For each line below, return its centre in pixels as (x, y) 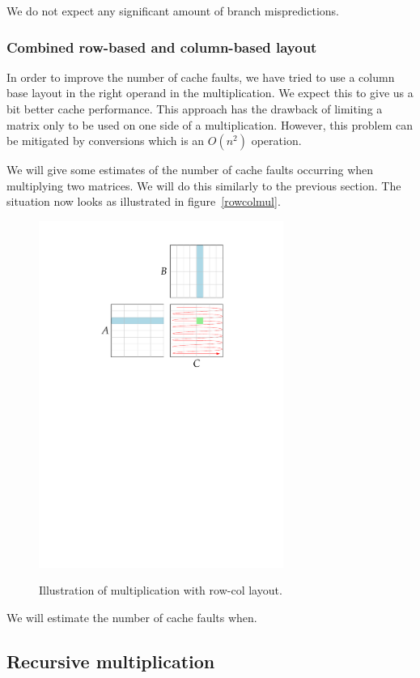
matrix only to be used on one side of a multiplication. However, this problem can (210, 124)
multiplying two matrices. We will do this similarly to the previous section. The (204, 185)
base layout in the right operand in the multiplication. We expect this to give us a (210, 93)
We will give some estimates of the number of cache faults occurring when (190, 170)
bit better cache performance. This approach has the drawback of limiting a (195, 109)
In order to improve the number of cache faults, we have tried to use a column (201, 77)
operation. (276, 141)
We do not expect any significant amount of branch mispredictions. (173, 11)
